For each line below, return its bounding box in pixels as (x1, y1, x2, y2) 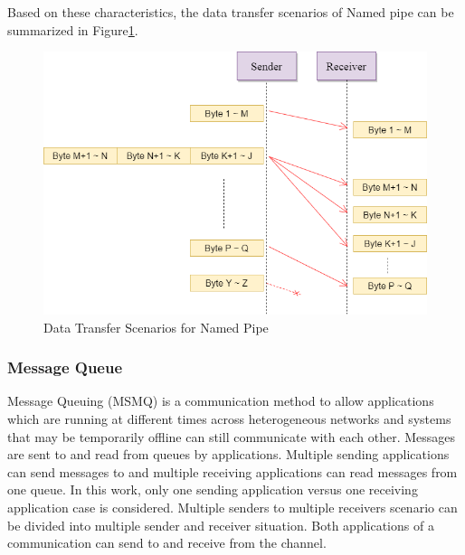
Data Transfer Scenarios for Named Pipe (43, 317, 269, 336)
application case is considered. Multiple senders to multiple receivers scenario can (7, 497, 458, 516)
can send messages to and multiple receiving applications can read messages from (7, 462, 458, 481)
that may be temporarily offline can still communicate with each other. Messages (7, 427, 456, 446)
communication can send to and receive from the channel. (7, 533, 327, 552)
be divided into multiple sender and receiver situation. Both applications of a (7, 515, 434, 534)
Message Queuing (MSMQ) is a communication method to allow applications (7, 391, 434, 410)
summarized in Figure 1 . (7, 20, 138, 39)
